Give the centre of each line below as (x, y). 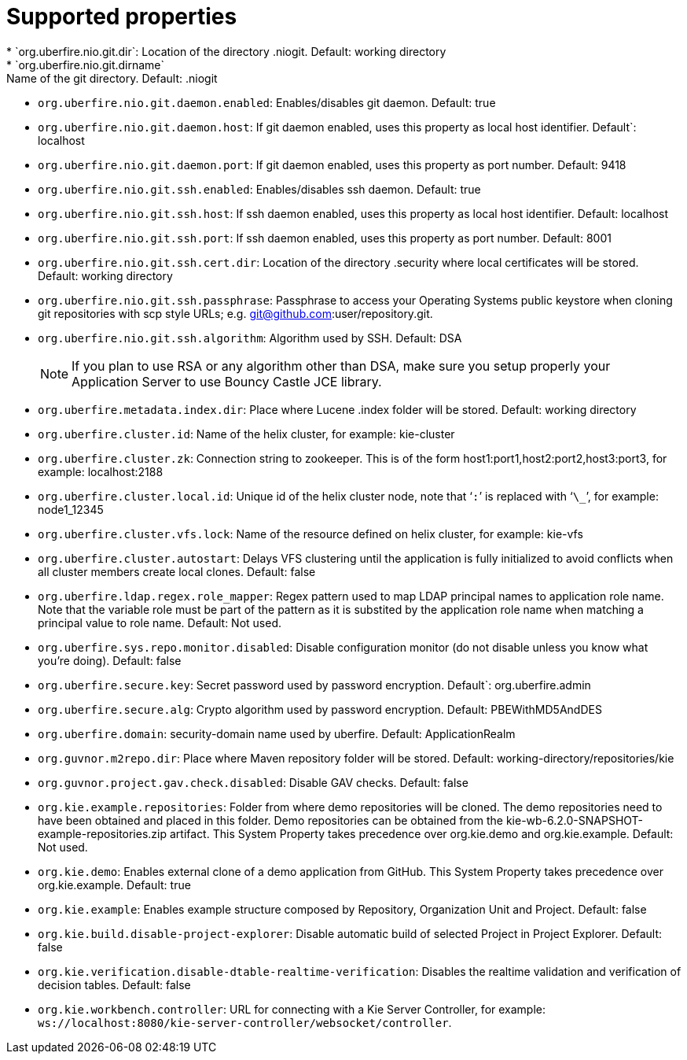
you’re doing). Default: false (110, 660)
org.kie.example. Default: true (114, 885)
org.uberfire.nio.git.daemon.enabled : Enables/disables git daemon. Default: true (267, 102)
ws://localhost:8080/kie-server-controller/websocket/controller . (245, 1022)
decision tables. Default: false (114, 984)
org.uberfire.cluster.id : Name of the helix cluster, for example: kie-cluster (246, 434)
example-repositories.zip (103, 833)
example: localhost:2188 (101, 471)
